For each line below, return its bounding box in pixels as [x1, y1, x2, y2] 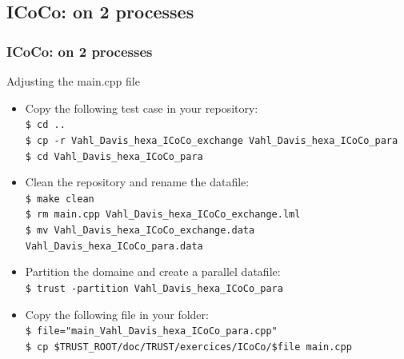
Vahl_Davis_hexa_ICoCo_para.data [25, 240, 203, 252]
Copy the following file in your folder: [25, 305, 209, 322]
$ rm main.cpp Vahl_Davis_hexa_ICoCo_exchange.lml [25, 209, 301, 221]
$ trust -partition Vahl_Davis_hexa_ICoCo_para [25, 282, 283, 294]
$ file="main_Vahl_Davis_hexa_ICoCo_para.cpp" [25, 325, 278, 337]
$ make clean [25, 193, 94, 205]
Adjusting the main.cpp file [6, 73, 140, 89]
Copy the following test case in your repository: [25, 99, 258, 116]
